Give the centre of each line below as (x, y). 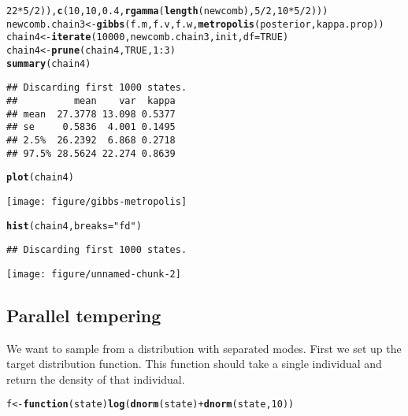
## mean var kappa (91, 100)
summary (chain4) (49, 63)
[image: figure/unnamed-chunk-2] (94, 274)
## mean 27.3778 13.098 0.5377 (91, 114)
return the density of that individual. (96, 379)
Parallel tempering (84, 315)
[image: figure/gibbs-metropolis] (97, 201)
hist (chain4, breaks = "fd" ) (74, 226)
